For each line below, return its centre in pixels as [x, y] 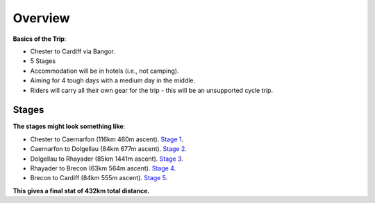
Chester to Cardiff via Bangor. [73, 51]
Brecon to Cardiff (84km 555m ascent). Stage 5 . [99, 178]
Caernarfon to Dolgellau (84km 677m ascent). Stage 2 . [109, 149]
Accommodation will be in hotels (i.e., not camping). [105, 71]
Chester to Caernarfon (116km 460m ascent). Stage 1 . [107, 139]
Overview [41, 18]
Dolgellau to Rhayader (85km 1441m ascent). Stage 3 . [107, 159]
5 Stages [43, 61]
